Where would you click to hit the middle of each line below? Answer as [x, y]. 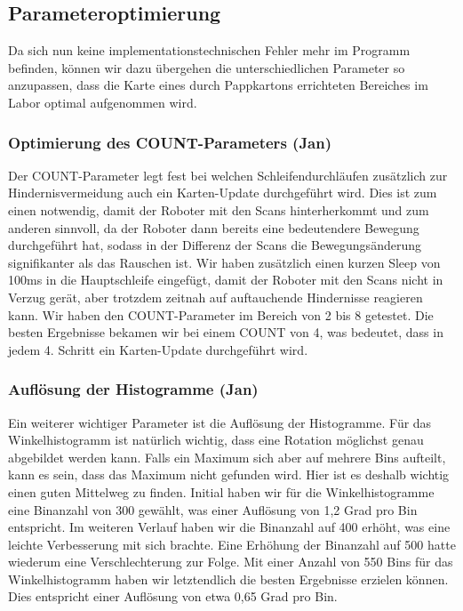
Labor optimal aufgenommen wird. [103, 102]
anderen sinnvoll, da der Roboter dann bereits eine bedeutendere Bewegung [214, 227]
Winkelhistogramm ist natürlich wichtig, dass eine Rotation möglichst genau [216, 440]
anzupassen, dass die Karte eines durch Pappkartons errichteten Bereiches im [218, 85]
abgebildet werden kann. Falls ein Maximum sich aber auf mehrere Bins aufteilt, [227, 457]
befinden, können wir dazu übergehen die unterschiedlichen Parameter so [207, 67]
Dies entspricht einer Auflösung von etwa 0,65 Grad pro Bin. [173, 596]
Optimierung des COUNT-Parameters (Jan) [170, 142]
